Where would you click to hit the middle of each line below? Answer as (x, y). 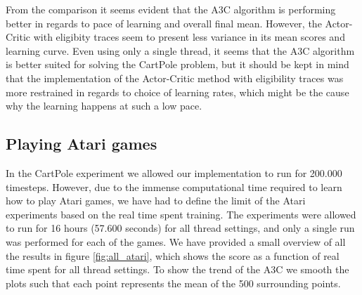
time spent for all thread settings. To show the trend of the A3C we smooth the (177, 269)
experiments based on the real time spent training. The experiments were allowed (181, 214)
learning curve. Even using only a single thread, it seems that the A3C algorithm (180, 50)
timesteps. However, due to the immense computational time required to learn (174, 186)
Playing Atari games (82, 144)
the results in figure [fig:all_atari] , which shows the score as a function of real (173, 255)
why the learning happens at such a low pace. (104, 106)
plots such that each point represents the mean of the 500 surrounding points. (173, 283)
